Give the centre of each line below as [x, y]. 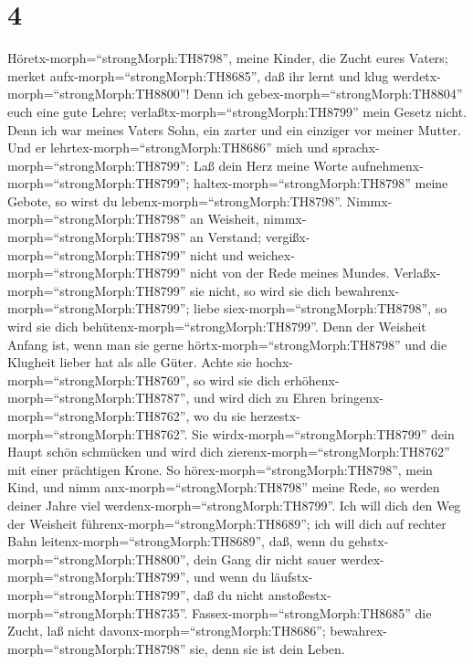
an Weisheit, [225, 219]
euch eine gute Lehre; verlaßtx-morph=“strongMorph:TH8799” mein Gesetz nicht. [237, 111]
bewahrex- [358, 631]
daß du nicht [229, 594]
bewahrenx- [367, 290]
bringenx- [357, 398]
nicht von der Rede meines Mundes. [290, 273]
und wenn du [230, 577]
